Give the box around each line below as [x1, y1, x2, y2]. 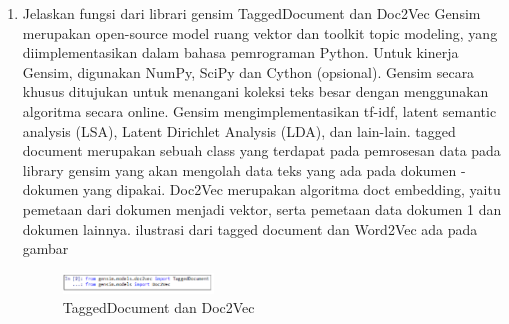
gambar [22, 238, 69, 259]
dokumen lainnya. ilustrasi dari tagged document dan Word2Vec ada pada [22, 218, 478, 239]
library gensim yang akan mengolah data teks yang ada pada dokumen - [22, 159, 466, 180]
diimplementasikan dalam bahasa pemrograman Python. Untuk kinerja [22, 42, 459, 63]
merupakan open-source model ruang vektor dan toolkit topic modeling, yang [22, 22, 498, 43]
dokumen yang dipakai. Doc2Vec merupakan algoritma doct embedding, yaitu [22, 179, 501, 200]
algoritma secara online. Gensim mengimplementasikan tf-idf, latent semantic [22, 100, 497, 121]
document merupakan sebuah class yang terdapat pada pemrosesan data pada [22, 140, 501, 161]
